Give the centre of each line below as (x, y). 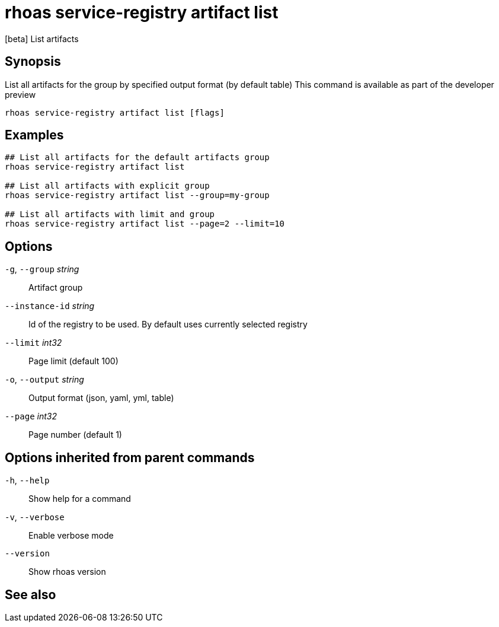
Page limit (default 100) (73, 361)
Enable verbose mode (71, 536)
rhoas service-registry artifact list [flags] (115, 112)
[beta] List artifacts (42, 39)
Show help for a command (80, 499)
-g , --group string (42, 269)
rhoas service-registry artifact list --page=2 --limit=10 (145, 224)
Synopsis (33, 62)
